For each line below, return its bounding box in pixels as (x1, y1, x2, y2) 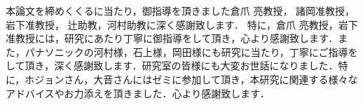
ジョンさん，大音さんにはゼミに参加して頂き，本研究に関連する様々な (34, 71, 358, 86)
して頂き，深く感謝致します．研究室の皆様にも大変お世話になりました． (6, 58, 338, 73)
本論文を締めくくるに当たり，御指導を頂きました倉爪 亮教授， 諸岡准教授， (6, 3, 355, 17)
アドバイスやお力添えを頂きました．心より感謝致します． (6, 85, 270, 100)
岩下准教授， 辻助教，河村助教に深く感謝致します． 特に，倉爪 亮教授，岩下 (6, 17, 358, 31)
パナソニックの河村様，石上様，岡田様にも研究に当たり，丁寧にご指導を (25, 44, 358, 59)
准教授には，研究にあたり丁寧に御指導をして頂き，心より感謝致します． (6, 31, 338, 45)
